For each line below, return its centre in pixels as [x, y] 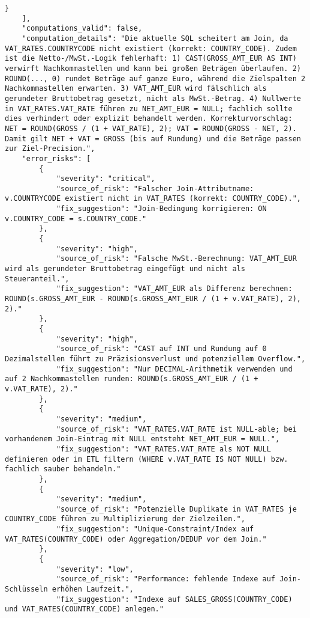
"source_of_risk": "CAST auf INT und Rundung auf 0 [161, 349]
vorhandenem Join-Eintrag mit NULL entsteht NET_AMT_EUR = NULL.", [142, 439]
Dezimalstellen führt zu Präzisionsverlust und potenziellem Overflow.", [155, 359]
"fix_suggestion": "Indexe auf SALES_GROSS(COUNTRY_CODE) [174, 599]
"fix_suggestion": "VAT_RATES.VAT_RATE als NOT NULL [163, 449]
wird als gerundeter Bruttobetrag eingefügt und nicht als [125, 269]
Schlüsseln [26, 589]
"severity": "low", [95, 569]
